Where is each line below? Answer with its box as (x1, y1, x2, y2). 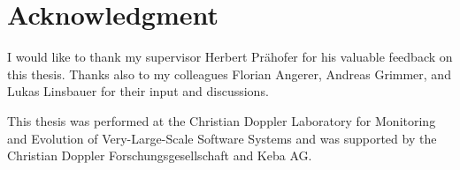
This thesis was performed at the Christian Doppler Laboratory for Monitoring (7, 111, 436, 129)
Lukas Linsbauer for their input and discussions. (7, 82, 269, 100)
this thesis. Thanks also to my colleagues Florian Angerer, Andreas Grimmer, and (7, 64, 451, 83)
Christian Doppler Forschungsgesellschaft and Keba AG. (7, 146, 312, 165)
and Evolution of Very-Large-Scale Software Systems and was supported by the (7, 129, 437, 147)
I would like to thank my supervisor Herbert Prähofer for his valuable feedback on (7, 48, 453, 66)
